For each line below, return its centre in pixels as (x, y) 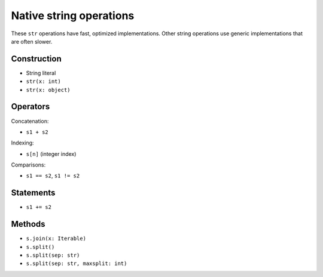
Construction (36, 59)
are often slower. (32, 41)
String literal (41, 73)
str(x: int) (43, 81)
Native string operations (73, 16)
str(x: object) (48, 90)
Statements (33, 193)
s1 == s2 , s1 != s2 (53, 176)
